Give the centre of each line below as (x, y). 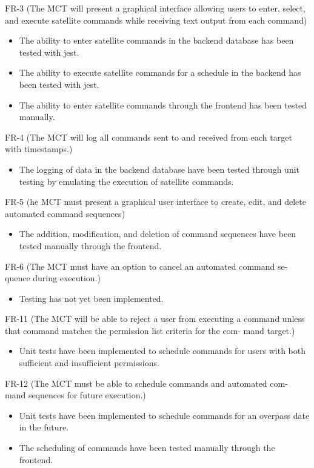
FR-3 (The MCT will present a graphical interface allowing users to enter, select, (155, 8)
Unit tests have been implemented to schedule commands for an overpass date (164, 415)
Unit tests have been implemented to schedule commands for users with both (162, 351)
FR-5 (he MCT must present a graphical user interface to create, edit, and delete (155, 202)
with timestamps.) (39, 149)
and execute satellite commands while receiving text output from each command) (156, 20)
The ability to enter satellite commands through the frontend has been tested (163, 105)
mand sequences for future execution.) (75, 395)
